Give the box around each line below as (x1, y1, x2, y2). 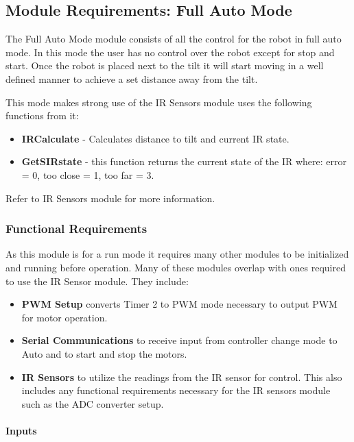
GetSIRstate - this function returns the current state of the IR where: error (21, 154, 347, 169)
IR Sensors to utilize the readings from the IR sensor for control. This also (21, 369, 342, 384)
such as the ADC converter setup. (21, 396, 164, 410)
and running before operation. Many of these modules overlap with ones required (5, 260, 346, 274)
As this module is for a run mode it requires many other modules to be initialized (5, 247, 349, 261)
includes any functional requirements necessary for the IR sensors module (21, 383, 331, 397)
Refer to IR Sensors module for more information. (5, 191, 215, 205)
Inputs (5, 423, 37, 437)
